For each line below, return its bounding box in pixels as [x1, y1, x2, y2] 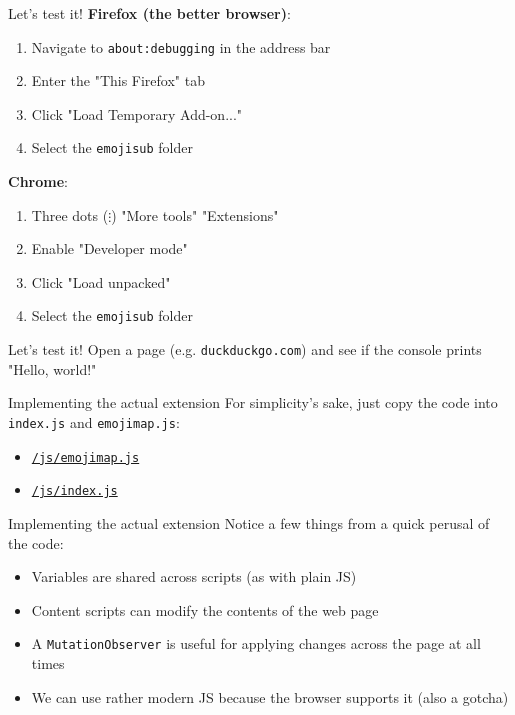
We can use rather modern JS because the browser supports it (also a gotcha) [31, 686, 509, 707]
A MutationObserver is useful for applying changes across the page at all [31, 633, 481, 654]
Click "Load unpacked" [31, 271, 171, 292]
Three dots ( [31, 204, 109, 225]
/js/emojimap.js [31, 450, 140, 465]
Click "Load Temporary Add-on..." [31, 103, 243, 124]
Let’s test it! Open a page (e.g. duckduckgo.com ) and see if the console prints [8, 339, 482, 360]
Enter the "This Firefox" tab [31, 70, 205, 91]
